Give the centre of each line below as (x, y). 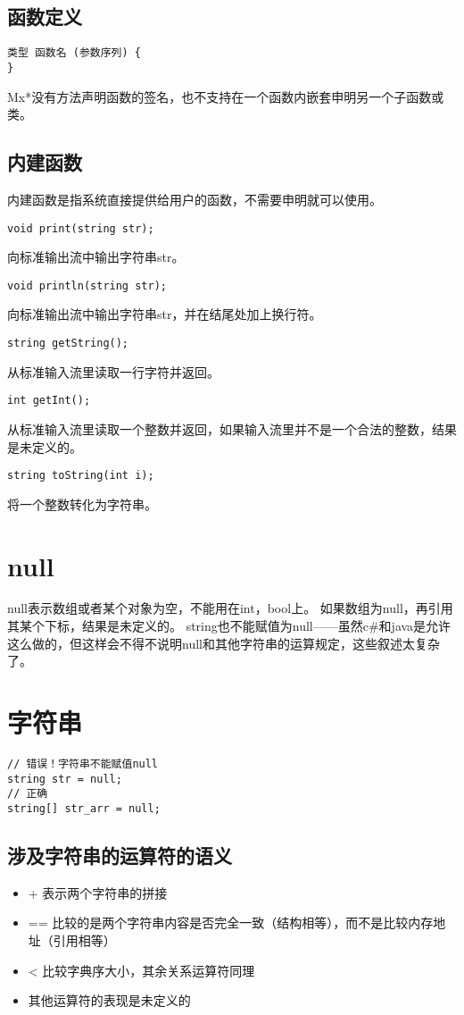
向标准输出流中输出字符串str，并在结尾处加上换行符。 (165, 314)
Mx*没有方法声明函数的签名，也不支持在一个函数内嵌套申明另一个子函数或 (226, 96)
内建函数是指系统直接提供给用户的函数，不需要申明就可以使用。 (195, 199)
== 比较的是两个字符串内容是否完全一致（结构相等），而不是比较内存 (231, 923)
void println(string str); (87, 285)
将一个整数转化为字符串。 (82, 503)
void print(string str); (81, 228)
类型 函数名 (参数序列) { (74, 53)
